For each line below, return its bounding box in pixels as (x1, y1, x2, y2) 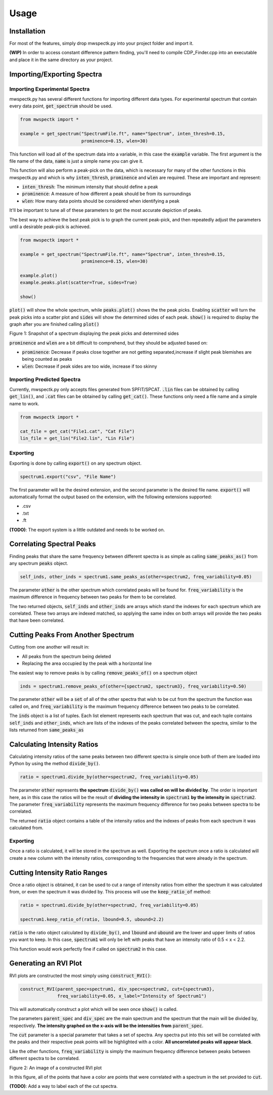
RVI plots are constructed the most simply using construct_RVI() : (9, 972, 152, 978)
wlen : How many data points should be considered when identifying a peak (22, 198, 179, 204)
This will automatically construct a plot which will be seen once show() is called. (9, 1006, 178, 1012)
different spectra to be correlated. (9, 1055, 80, 1062)
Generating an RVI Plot (9, 959, 82, 968)
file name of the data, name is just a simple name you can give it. (9, 158, 144, 164)
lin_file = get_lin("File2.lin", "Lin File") (20, 435, 135, 441)
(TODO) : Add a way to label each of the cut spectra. (9, 1083, 118, 1089)
